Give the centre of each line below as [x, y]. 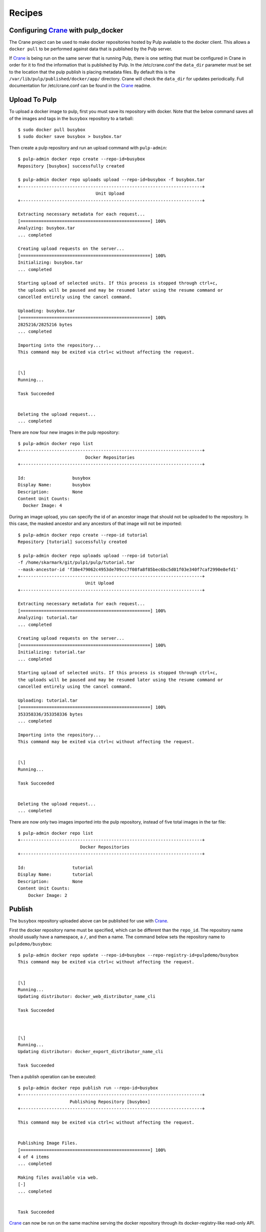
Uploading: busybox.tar [47, 311]
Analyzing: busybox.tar [47, 228]
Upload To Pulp [33, 100]
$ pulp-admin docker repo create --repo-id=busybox [82, 159]
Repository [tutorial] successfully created [73, 542]
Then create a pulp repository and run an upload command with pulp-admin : [88, 147]
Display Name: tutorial [56, 874]
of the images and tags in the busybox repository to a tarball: [71, 118]
